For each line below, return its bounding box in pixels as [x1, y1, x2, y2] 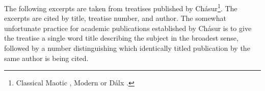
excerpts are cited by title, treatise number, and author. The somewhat [4, 13, 226, 23]
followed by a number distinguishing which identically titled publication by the [4, 43, 250, 53]
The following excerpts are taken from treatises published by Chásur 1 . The [4, 2, 237, 13]
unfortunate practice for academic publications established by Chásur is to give [4, 22, 252, 33]
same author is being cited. [4, 52, 89, 63]
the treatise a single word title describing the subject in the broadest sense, [4, 33, 238, 43]
